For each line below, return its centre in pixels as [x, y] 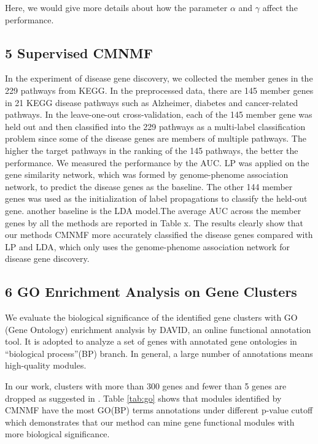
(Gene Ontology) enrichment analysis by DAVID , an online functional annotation [158, 329]
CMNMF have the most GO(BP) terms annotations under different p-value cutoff [159, 410]
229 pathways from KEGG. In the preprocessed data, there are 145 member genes [159, 90]
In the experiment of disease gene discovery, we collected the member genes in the [159, 78]
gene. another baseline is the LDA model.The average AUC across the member [153, 210]
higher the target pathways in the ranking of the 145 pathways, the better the [152, 150]
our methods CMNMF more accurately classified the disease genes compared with [159, 235]
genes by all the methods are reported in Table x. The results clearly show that [154, 222]
